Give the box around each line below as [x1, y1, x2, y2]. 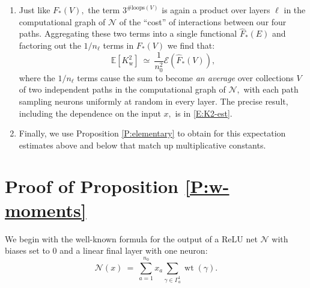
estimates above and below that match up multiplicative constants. [19, 138, 266, 151]
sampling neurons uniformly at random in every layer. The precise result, [19, 94, 288, 107]
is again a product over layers [162, 4, 270, 16]
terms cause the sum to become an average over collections [77, 71, 294, 84]
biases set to [5, 244, 50, 257]
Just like [19, 4, 50, 16]
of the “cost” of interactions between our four [119, 15, 287, 28]
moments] [5, 197, 87, 222]
